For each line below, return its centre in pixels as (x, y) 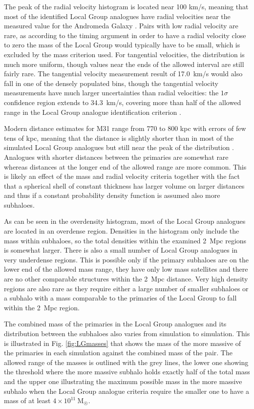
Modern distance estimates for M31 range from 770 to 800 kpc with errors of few (125, 128)
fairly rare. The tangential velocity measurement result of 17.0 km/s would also (123, 74)
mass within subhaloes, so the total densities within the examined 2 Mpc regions (125, 240)
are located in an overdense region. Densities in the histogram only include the (122, 231)
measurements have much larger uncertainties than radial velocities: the (111, 93)
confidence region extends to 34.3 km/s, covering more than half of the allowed (123, 102)
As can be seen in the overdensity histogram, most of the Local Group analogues (125, 221)
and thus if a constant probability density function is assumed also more (112, 195)
